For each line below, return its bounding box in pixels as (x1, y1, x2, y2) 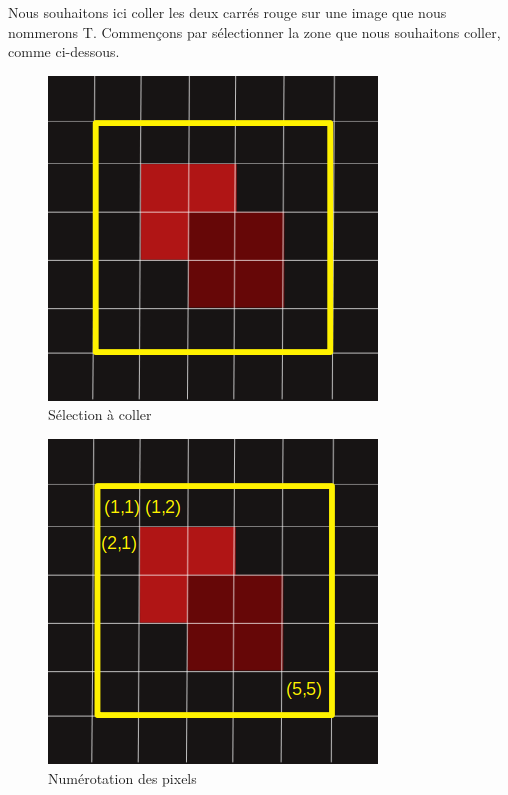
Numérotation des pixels (48, 767, 197, 788)
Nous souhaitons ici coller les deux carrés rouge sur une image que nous (8, 2, 447, 22)
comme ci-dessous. (8, 41, 120, 62)
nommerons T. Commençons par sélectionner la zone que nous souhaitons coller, (8, 21, 501, 42)
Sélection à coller (48, 404, 152, 425)
